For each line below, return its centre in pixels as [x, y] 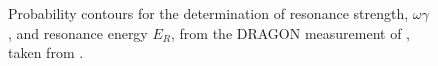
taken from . [46, 52]
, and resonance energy [78, 32]
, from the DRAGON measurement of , [291, 32]
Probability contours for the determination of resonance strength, [208, 13]
